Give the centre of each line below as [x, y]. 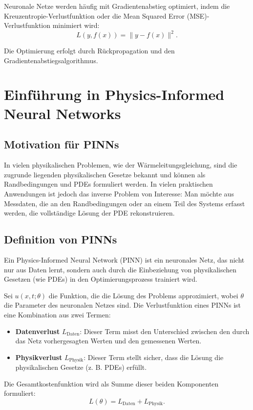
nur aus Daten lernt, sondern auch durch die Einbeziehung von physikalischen [120, 269]
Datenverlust [38, 331]
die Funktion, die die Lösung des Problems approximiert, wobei [143, 295]
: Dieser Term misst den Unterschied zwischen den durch [165, 331]
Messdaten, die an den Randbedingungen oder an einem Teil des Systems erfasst [125, 203]
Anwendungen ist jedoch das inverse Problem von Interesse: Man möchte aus [119, 194]
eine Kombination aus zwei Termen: [57, 314]
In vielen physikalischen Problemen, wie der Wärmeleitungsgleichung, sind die [121, 165]
